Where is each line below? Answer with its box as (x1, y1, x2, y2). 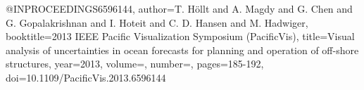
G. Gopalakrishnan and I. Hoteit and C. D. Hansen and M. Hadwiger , (6, 15, 308, 30)
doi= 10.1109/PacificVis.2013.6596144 (6, 70, 166, 84)
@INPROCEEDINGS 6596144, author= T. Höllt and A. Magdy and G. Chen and (6, 1, 353, 15)
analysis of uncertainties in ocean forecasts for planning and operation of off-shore (6, 42, 359, 57)
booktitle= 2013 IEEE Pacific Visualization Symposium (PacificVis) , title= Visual (6, 29, 355, 44)
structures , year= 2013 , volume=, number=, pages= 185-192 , (6, 56, 264, 71)
